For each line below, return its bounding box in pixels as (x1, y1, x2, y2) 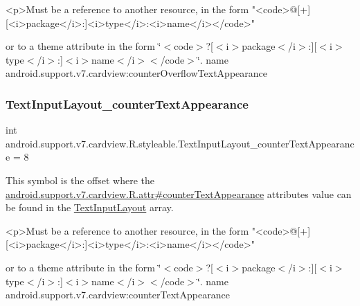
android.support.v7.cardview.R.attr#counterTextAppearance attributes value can (6, 186, 352, 201)
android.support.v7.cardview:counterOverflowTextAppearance (6, 66, 267, 80)
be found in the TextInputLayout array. (6, 200, 174, 215)
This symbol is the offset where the (6, 172, 154, 187)
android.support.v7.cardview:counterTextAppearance (6, 287, 230, 302)
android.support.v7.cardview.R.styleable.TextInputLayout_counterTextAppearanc (6, 136, 354, 150)
